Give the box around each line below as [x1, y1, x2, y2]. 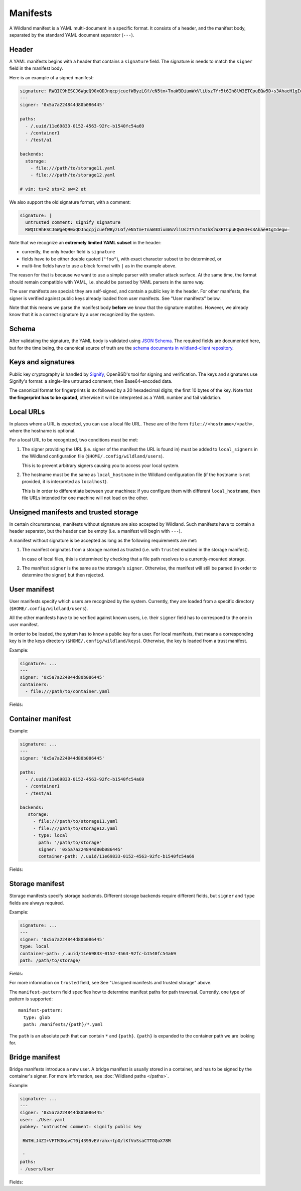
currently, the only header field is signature [22, 249, 115, 255]
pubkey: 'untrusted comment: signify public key [20, 1124, 142, 1130]
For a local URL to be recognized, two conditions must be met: [9, 437, 138, 443]
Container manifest [9, 714, 71, 723]
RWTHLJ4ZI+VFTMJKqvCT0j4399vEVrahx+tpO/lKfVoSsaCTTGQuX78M [23, 1138, 171, 1144]
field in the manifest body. [9, 65, 63, 71]
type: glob [23, 1014, 50, 1020]
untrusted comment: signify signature [25, 220, 120, 225]
